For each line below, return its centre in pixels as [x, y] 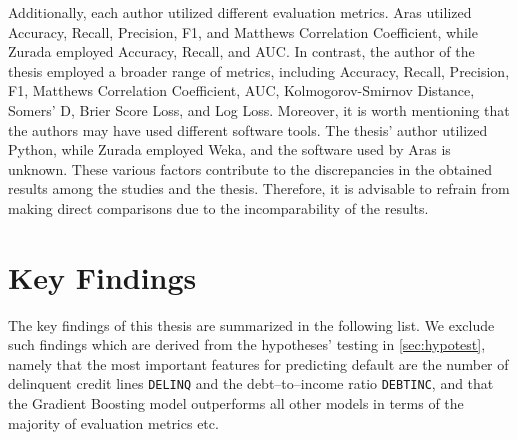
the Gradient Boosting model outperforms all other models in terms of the [236, 403]
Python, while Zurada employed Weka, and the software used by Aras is [229, 149]
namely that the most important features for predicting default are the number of [258, 363]
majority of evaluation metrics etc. [113, 422]
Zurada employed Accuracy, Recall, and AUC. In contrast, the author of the [241, 51]
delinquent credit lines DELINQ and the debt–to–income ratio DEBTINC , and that [251, 383]
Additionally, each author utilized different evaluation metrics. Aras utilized [240, 12]
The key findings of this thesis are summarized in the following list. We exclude [251, 324]
